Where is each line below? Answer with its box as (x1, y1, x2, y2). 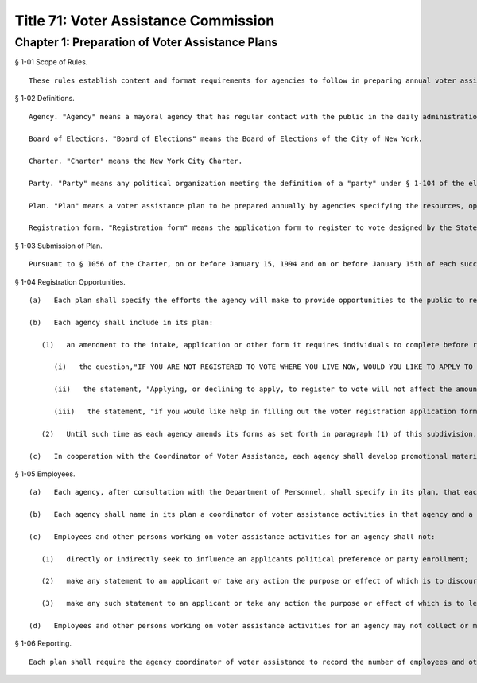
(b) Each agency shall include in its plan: (29, 318, 214, 327)
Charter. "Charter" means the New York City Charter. (29, 157, 242, 166)
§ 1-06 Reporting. (14, 638, 72, 648)
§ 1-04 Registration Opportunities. (14, 277, 126, 286)
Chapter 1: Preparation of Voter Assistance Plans (14, 35, 278, 49)
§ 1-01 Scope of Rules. (14, 57, 88, 67)
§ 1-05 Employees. (14, 469, 76, 479)
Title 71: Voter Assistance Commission (14, 12, 275, 29)
